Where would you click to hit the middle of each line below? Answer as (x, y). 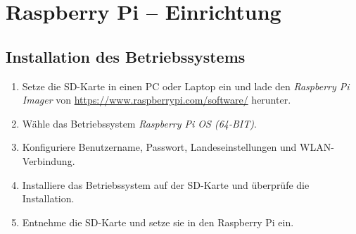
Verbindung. (49, 160)
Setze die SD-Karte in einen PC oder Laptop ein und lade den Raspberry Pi (186, 86)
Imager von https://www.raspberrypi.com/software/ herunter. (157, 100)
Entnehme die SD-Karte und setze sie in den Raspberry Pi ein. (158, 222)
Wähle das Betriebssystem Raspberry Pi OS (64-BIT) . (139, 123)
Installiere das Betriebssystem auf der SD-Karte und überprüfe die (166, 184)
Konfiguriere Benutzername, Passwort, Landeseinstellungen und (159, 147)
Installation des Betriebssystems (126, 56)
